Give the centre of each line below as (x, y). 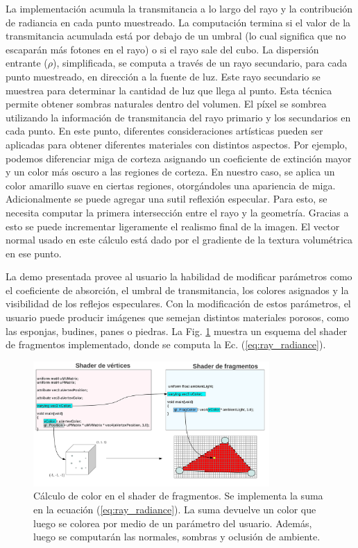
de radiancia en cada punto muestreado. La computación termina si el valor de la (178, 22)
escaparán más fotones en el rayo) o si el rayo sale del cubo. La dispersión (162, 49)
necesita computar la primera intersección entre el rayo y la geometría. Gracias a (177, 212)
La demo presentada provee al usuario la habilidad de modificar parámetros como (179, 276)
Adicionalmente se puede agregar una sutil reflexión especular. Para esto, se (167, 199)
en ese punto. (34, 253)
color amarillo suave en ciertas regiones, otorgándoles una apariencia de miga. (171, 185)
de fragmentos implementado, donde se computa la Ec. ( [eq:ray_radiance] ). (166, 344)
